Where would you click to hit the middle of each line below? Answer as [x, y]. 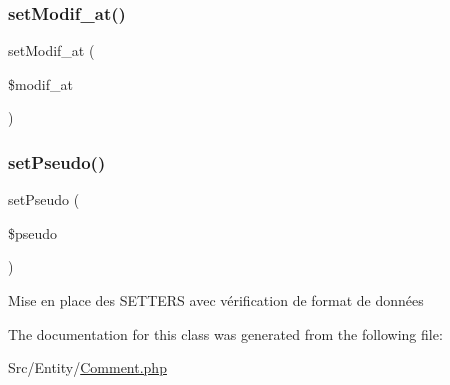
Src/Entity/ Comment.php [87, 367]
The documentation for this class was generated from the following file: [225, 333]
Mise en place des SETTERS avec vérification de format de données [216, 300]
